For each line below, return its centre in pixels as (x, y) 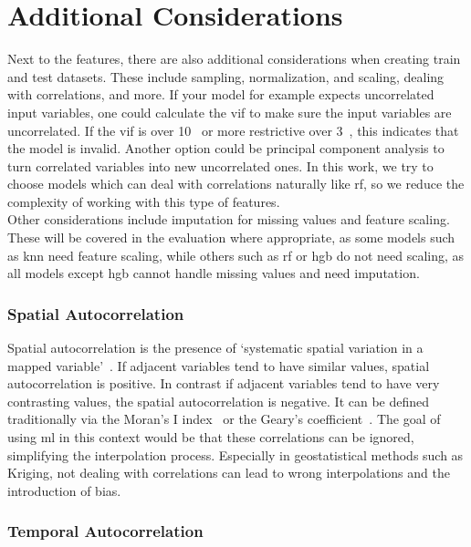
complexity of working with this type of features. (144, 201)
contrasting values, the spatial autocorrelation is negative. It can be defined (219, 401)
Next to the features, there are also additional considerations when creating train (234, 59)
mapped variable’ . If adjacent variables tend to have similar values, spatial (219, 365)
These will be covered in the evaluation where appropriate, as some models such (231, 237)
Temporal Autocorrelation (105, 531)
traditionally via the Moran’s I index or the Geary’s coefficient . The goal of (224, 419)
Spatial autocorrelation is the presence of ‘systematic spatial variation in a (215, 348)
